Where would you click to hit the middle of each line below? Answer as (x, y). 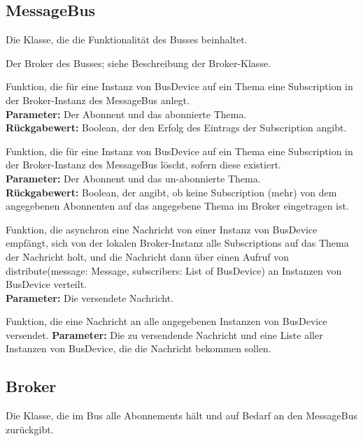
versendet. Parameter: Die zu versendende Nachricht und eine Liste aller (164, 334)
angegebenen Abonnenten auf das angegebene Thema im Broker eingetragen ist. (177, 206)
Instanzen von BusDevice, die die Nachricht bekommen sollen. (138, 348)
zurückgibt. (30, 429)
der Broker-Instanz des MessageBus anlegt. (98, 100)
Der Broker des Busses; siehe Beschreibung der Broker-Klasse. (138, 63)
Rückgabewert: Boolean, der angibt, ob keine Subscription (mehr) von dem (171, 192)
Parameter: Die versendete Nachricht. (90, 297)
